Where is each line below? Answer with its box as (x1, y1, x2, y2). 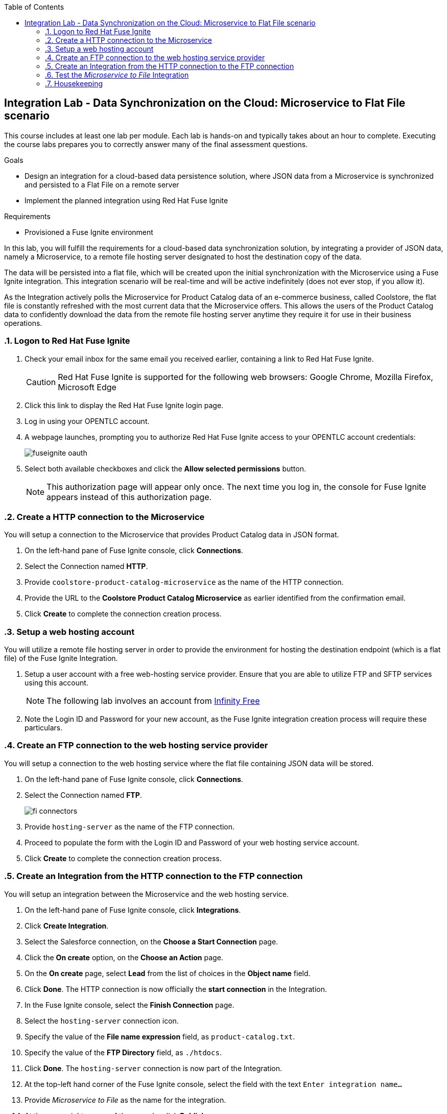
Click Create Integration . (25, 921, 109, 930)
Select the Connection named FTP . (25, 790, 142, 799)
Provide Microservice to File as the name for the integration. (25, 1095, 226, 1104)
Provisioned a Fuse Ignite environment (25, 227, 153, 236)
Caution (26, 376, 56, 387)
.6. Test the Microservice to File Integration (45, 70, 189, 79)
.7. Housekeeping (45, 79, 103, 88)
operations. (4, 318, 42, 327)
